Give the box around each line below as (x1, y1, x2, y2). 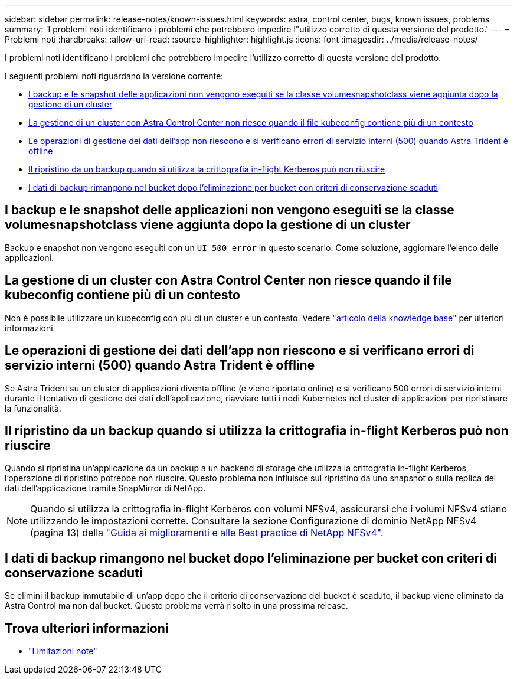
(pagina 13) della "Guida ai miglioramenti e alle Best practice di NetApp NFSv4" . (30, 527, 384, 539)
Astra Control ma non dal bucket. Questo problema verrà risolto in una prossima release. (5, 600, 348, 611)
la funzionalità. (5, 403, 61, 413)
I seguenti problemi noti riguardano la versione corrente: (5, 71, 224, 81)
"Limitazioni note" (28, 646, 97, 657)
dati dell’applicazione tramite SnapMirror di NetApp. (5, 483, 206, 494)
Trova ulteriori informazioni (5, 621, 169, 636)
